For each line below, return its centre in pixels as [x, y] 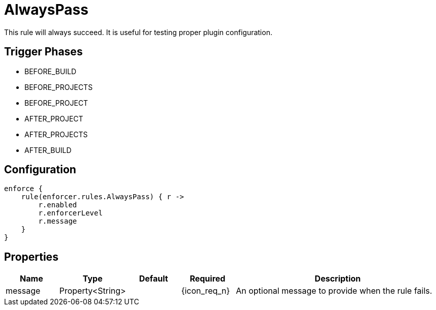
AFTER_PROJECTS [56, 134]
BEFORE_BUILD [51, 71]
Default [153, 279]
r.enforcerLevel [70, 213]
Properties [31, 257]
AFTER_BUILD [48, 150]
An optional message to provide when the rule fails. [334, 291]
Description [338, 279]
